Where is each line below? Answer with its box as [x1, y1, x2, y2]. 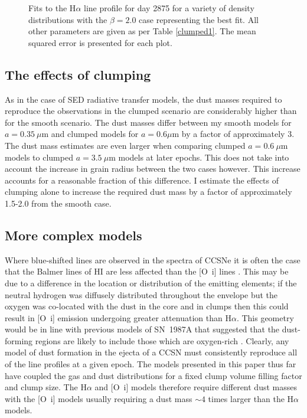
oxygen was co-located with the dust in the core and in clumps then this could [5, 300, 289, 312]
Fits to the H [28, 2, 76, 14]
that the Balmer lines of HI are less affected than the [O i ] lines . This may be [5, 265, 289, 277]
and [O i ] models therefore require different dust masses [94, 381, 297, 393]
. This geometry [236, 311, 294, 324]
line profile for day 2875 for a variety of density [84, 2, 254, 14]
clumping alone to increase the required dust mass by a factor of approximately [5, 185, 292, 198]
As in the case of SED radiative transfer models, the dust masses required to [5, 93, 282, 105]
